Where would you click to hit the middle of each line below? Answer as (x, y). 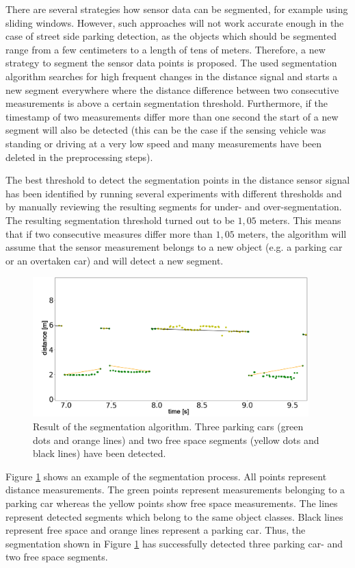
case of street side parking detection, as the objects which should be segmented (171, 36)
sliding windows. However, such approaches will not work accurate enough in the (175, 22)
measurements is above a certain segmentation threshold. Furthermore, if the (167, 103)
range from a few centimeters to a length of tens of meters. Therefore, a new (166, 49)
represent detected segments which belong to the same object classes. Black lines (174, 516)
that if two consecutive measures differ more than (109, 233)
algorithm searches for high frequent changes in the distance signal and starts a (172, 76)
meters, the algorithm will (292, 233)
